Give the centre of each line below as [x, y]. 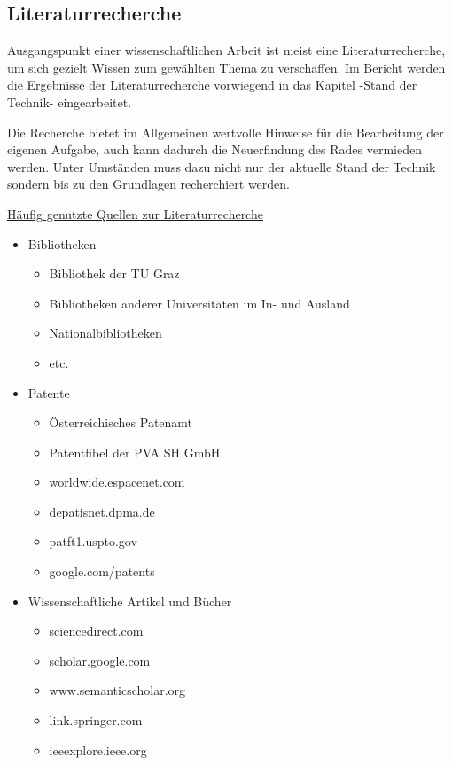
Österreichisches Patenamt [121, 422]
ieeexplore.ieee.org [98, 749]
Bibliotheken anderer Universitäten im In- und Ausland [199, 303]
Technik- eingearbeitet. [70, 101]
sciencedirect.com [96, 631]
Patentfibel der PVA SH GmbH [135, 452]
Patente [49, 392]
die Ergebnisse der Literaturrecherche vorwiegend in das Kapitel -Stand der [212, 85]
